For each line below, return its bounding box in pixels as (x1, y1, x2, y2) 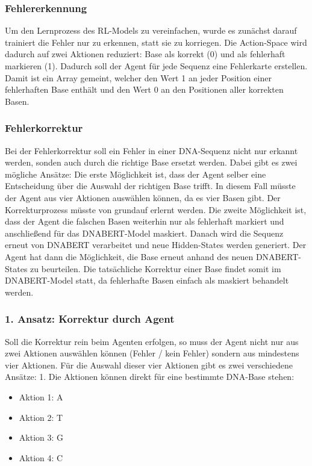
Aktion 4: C (19, 451, 63, 464)
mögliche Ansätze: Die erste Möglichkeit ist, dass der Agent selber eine (5, 167, 266, 180)
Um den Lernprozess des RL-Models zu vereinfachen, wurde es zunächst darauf (5, 24, 297, 37)
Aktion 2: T (19, 411, 63, 423)
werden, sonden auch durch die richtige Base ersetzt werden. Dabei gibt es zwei (5, 156, 298, 169)
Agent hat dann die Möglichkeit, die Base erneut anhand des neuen (5, 250, 254, 263)
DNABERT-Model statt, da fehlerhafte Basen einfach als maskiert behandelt (5, 274, 289, 287)
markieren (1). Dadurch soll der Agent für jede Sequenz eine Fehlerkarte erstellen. (5, 60, 308, 72)
